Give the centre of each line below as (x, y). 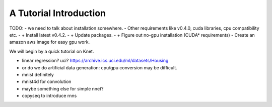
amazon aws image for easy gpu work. (50, 42)
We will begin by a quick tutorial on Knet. (52, 51)
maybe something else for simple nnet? (63, 88)
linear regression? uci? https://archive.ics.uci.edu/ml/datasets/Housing (95, 61)
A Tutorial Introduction (57, 13)
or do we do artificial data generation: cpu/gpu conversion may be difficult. (99, 67)
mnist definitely (38, 74)
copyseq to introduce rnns (49, 96)
